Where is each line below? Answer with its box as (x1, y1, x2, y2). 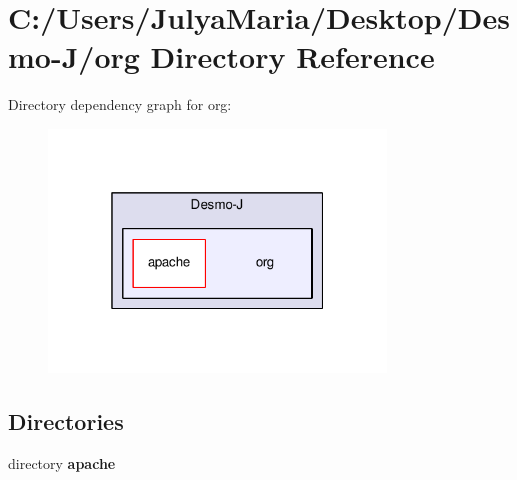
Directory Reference (150, 36, 435, 77)
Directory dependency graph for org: (8, 94, 232, 115)
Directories (8, 405, 124, 436)
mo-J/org (8, 36, 140, 77)
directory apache (8, 452, 116, 473)
